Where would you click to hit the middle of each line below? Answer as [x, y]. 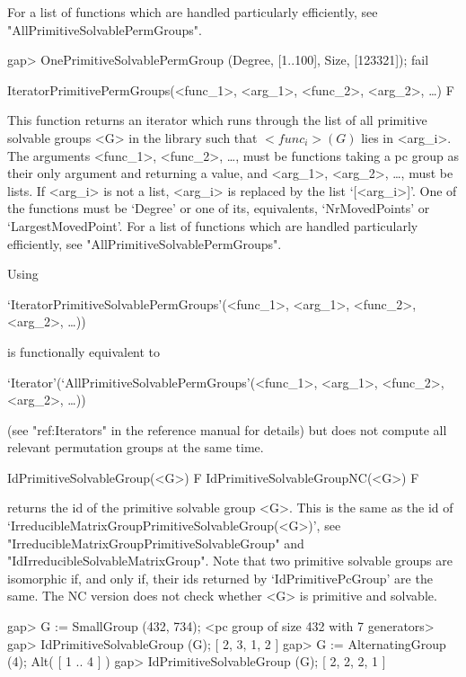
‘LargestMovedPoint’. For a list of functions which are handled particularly [213, 225]
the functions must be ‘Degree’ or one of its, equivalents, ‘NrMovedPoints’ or [219, 208]
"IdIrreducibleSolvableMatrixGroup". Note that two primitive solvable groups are [230, 561]
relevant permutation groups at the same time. [136, 447]
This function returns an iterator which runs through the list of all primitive [217, 120]
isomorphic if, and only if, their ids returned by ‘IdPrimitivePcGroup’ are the [220, 578]
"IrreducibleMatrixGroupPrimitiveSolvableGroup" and [156, 543]
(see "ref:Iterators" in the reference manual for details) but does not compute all [227, 429]
